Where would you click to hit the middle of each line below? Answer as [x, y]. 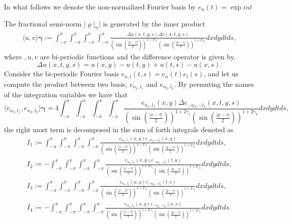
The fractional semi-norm [43, 23]
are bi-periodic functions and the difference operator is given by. [138, 56]
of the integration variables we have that [66, 94]
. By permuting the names [214, 84]
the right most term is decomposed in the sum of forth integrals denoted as [119, 129]
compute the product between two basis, [66, 84]
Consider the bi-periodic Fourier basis [62, 74]
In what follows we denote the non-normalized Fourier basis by [100, 6]
